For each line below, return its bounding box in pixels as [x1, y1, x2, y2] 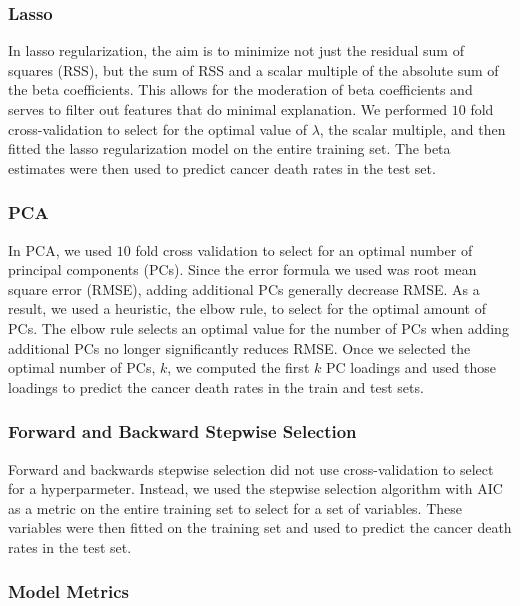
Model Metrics [8, 579, 129, 604]
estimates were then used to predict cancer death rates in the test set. [8, 157, 436, 178]
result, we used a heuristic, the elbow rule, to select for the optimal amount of [8, 298, 486, 319]
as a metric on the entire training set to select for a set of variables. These [8, 497, 463, 518]
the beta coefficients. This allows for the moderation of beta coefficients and [8, 79, 473, 100]
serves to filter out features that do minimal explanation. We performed [8, 99, 448, 119]
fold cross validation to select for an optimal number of [135, 239, 473, 260]
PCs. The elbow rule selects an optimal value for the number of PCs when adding [8, 317, 509, 338]
